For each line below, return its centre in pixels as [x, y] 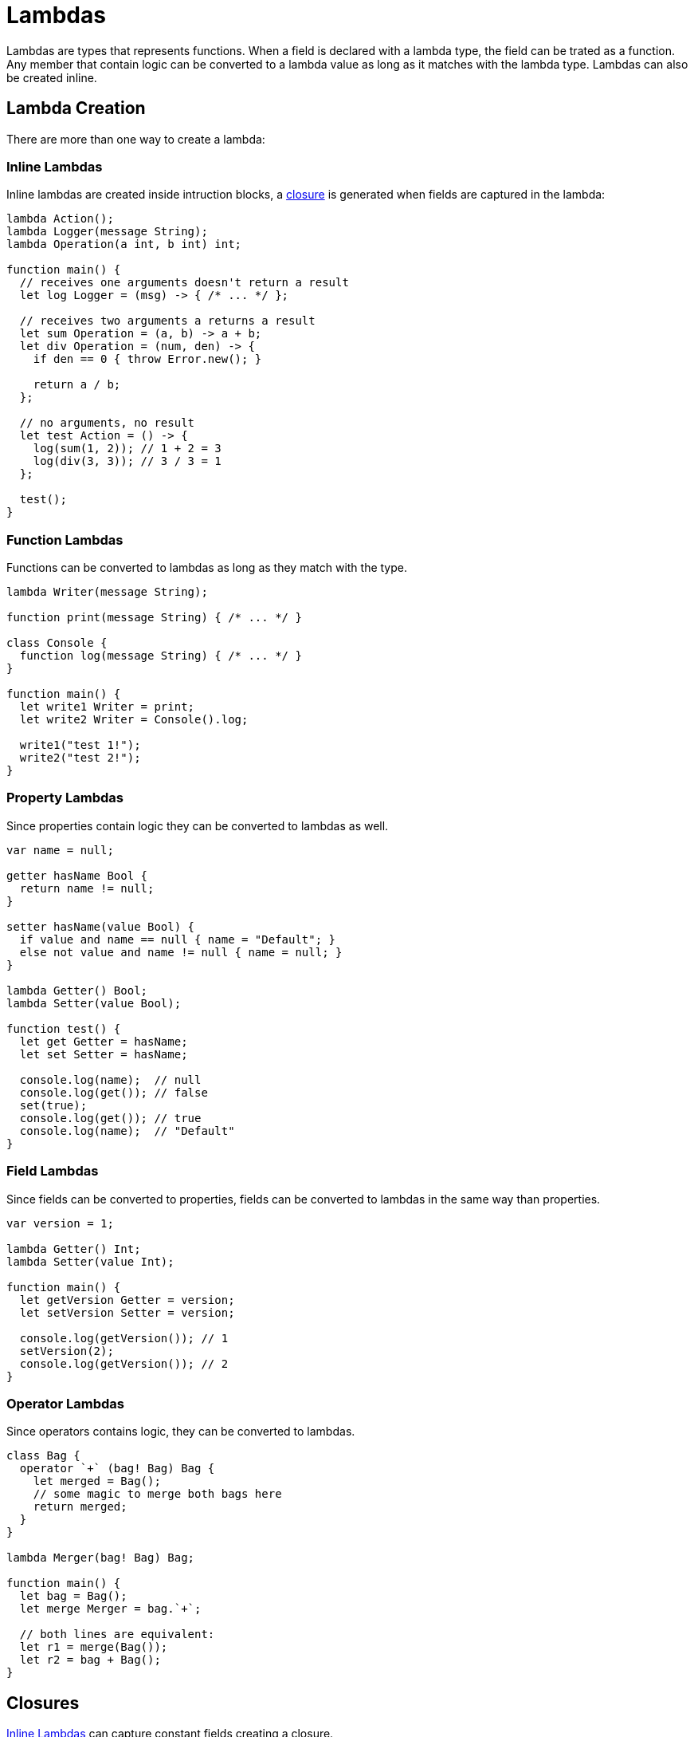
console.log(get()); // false [114, 1092]
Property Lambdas [65, 798]
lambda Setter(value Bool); [94, 1003]
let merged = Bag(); [97, 1481]
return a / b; [77, 385]
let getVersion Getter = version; [127, 1300]
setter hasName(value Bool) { [101, 926]
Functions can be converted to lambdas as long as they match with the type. [207, 568]
